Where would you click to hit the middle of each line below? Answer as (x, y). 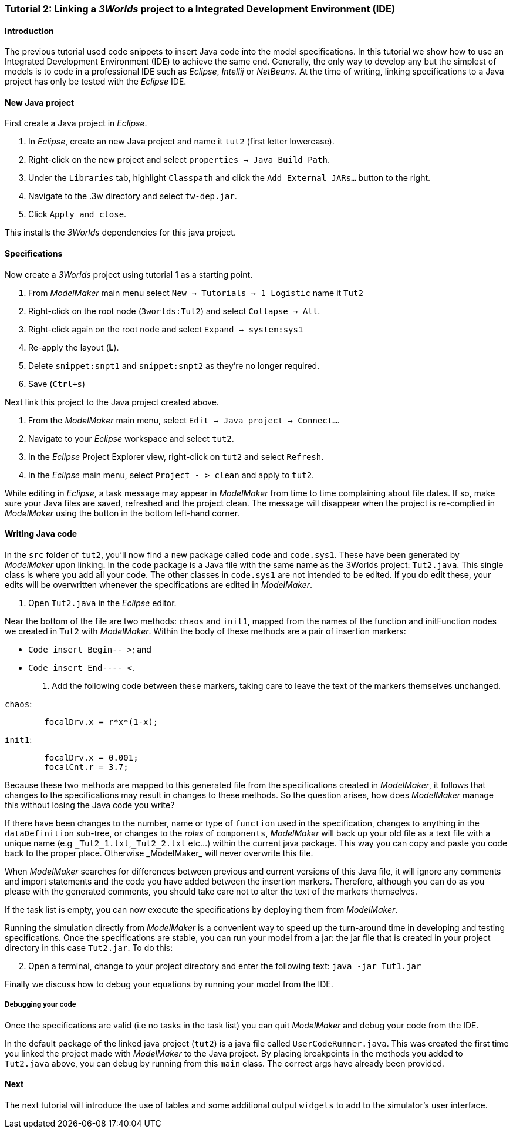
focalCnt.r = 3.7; (86, 767)
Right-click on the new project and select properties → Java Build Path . (179, 160)
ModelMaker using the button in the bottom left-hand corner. (122, 513)
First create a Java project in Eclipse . (76, 123)
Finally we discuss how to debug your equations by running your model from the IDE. (169, 984)
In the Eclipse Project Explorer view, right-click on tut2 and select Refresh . (176, 456)
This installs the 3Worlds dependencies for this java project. (120, 233)
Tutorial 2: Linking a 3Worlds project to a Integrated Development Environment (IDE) (200, 9)
